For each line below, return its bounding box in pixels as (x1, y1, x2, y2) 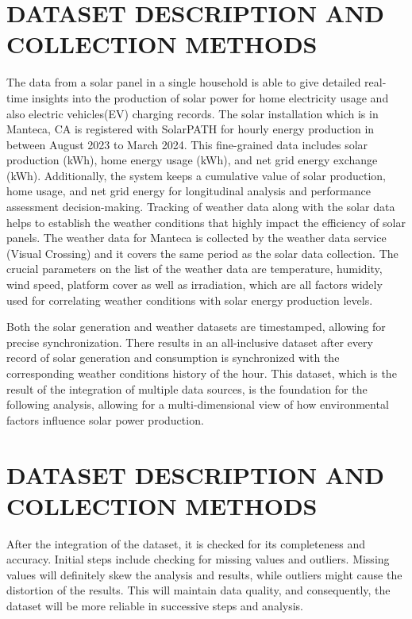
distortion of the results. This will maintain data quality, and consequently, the (6, 582, 391, 598)
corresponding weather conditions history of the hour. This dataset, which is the (6, 365, 397, 381)
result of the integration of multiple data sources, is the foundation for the (6, 380, 368, 397)
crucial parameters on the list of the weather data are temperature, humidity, (6, 260, 383, 277)
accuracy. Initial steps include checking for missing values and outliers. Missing (6, 551, 390, 567)
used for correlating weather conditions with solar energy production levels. (6, 291, 373, 308)
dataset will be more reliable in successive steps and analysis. (6, 598, 303, 614)
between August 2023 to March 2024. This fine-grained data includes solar (6, 136, 368, 152)
